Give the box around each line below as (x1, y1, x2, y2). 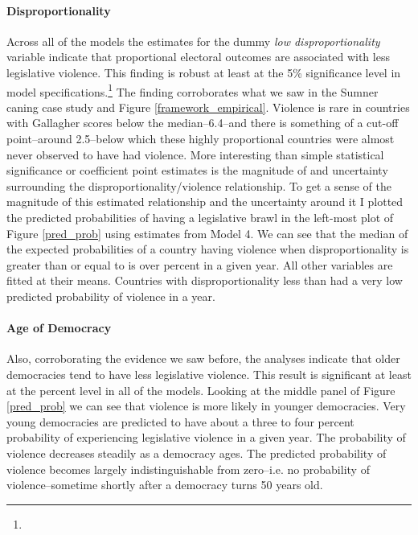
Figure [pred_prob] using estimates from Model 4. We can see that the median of (6, 224, 408, 241)
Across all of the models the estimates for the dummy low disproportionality (6, 32, 380, 49)
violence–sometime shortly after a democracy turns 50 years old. (6, 476, 323, 493)
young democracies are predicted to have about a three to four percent (6, 413, 354, 430)
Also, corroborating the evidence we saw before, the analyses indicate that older (6, 350, 400, 367)
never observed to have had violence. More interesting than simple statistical (6, 146, 384, 163)
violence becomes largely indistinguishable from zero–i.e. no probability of (6, 460, 370, 477)
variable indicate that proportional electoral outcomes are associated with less (6, 48, 390, 65)
